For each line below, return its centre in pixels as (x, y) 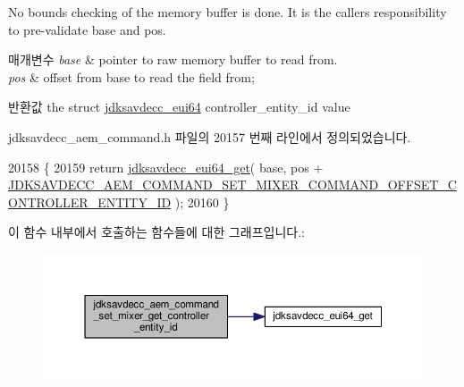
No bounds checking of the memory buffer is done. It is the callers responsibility (228, 12)
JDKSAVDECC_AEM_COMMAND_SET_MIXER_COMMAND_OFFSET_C (232, 185)
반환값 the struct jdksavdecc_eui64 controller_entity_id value (179, 107)
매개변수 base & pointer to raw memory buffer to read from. (173, 59)
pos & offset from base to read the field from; (131, 76)
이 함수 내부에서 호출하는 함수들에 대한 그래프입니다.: (156, 232)
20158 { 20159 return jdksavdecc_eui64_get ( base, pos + (166, 167)
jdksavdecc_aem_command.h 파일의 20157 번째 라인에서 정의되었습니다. (210, 136)
